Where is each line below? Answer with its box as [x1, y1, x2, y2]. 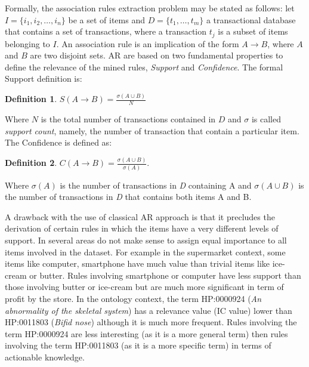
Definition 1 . [5, 92, 57, 105]
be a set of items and [68, 13, 145, 26]
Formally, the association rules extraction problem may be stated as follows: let [5, 2, 295, 14]
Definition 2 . [5, 156, 57, 169]
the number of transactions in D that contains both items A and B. [5, 190, 252, 203]
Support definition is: [5, 72, 82, 85]
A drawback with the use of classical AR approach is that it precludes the [5, 210, 275, 223]
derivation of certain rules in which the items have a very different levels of [5, 222, 279, 235]
